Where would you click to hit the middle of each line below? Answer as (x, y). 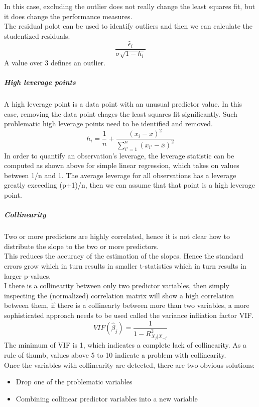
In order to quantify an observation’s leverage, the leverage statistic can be (119, 155)
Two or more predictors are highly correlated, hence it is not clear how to (117, 236)
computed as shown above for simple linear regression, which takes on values (122, 165)
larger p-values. (28, 275)
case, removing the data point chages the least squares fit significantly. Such (121, 113)
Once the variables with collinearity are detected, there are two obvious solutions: (129, 364)
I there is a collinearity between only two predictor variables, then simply (117, 286)
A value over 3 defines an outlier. (55, 63)
